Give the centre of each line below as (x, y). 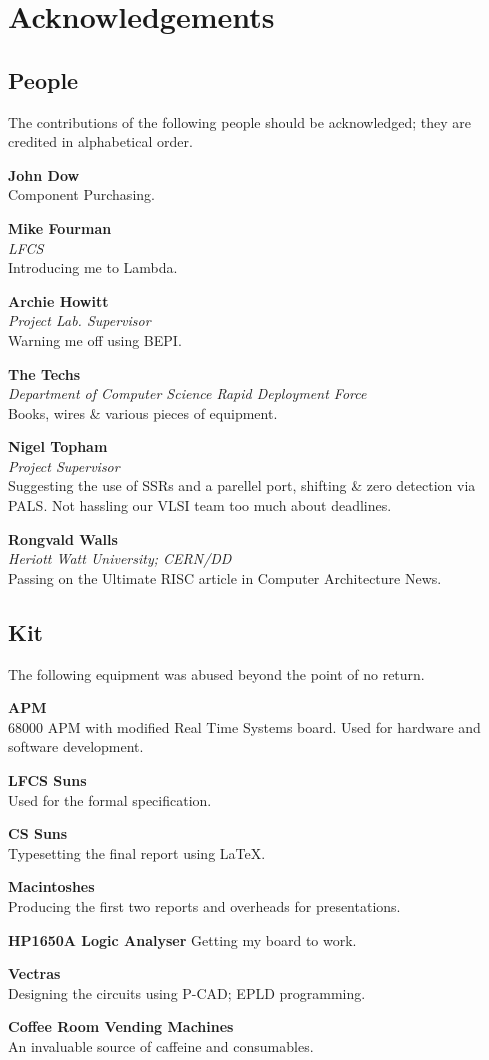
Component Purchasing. (81, 194)
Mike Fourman (60, 227)
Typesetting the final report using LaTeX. (137, 852)
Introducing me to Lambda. (93, 267)
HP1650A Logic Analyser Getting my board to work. (182, 939)
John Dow (44, 174)
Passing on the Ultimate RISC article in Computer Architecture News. (225, 577)
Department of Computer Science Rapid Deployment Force (187, 393)
